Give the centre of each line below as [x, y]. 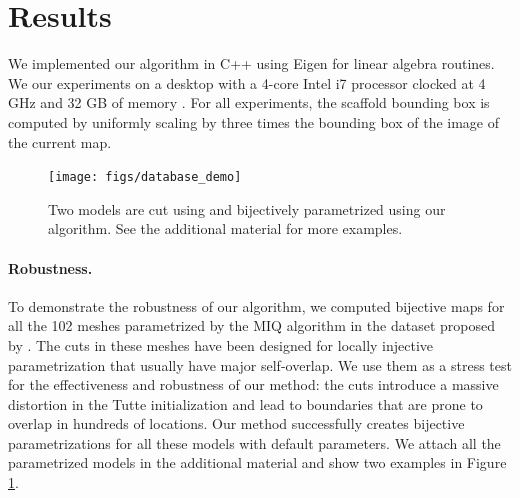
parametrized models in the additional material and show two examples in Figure [257, 462]
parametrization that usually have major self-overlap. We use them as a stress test [260, 364]
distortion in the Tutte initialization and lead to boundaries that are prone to [245, 403]
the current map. [60, 141]
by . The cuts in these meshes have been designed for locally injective [221, 344]
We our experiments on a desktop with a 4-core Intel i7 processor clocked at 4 [247, 82]
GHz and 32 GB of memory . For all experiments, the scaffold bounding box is [249, 102]
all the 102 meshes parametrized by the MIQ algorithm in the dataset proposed [251, 325]
